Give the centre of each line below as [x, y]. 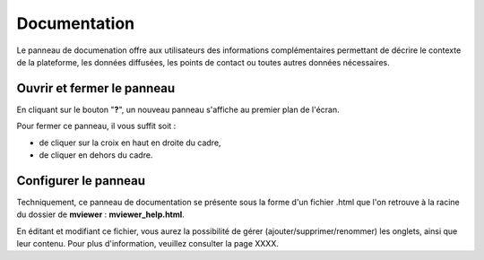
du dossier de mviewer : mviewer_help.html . [101, 214]
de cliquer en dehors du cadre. [96, 155]
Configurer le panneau [81, 181]
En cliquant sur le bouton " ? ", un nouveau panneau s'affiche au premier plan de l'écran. [178, 109]
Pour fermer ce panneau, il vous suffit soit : [96, 126]
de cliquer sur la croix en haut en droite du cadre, [130, 143]
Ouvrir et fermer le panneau [96, 88]
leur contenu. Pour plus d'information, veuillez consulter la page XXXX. [148, 244]
